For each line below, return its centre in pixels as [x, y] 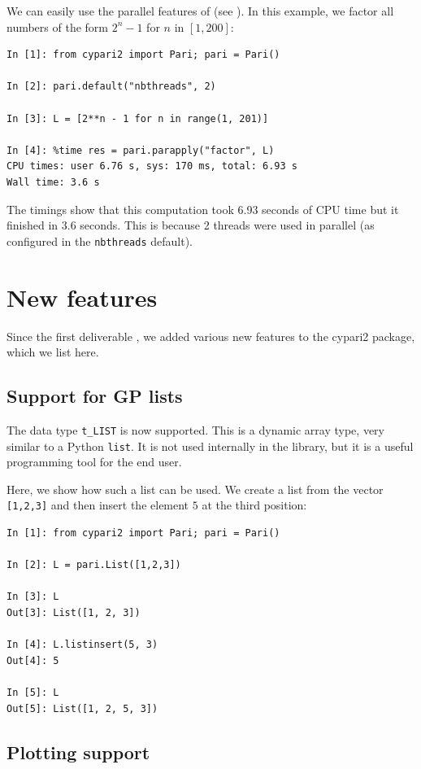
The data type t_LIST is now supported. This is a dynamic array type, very [195, 429]
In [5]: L [33, 692]
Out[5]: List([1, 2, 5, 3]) [82, 708]
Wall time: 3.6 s [53, 182]
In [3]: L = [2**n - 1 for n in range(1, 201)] [138, 118]
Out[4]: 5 [33, 660]
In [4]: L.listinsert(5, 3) [82, 645]
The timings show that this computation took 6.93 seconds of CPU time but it [203, 209]
